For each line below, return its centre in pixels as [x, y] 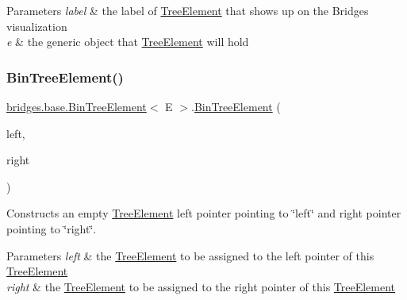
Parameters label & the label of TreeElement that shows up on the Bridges [188, 10]
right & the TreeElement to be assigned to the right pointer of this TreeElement [201, 286]
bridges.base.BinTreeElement [77, 106]
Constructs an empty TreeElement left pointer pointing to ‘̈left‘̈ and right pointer [204, 213]
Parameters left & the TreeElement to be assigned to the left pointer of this [190, 255]
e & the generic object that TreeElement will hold [128, 42]
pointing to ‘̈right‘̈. [52, 228]
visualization [37, 26]
